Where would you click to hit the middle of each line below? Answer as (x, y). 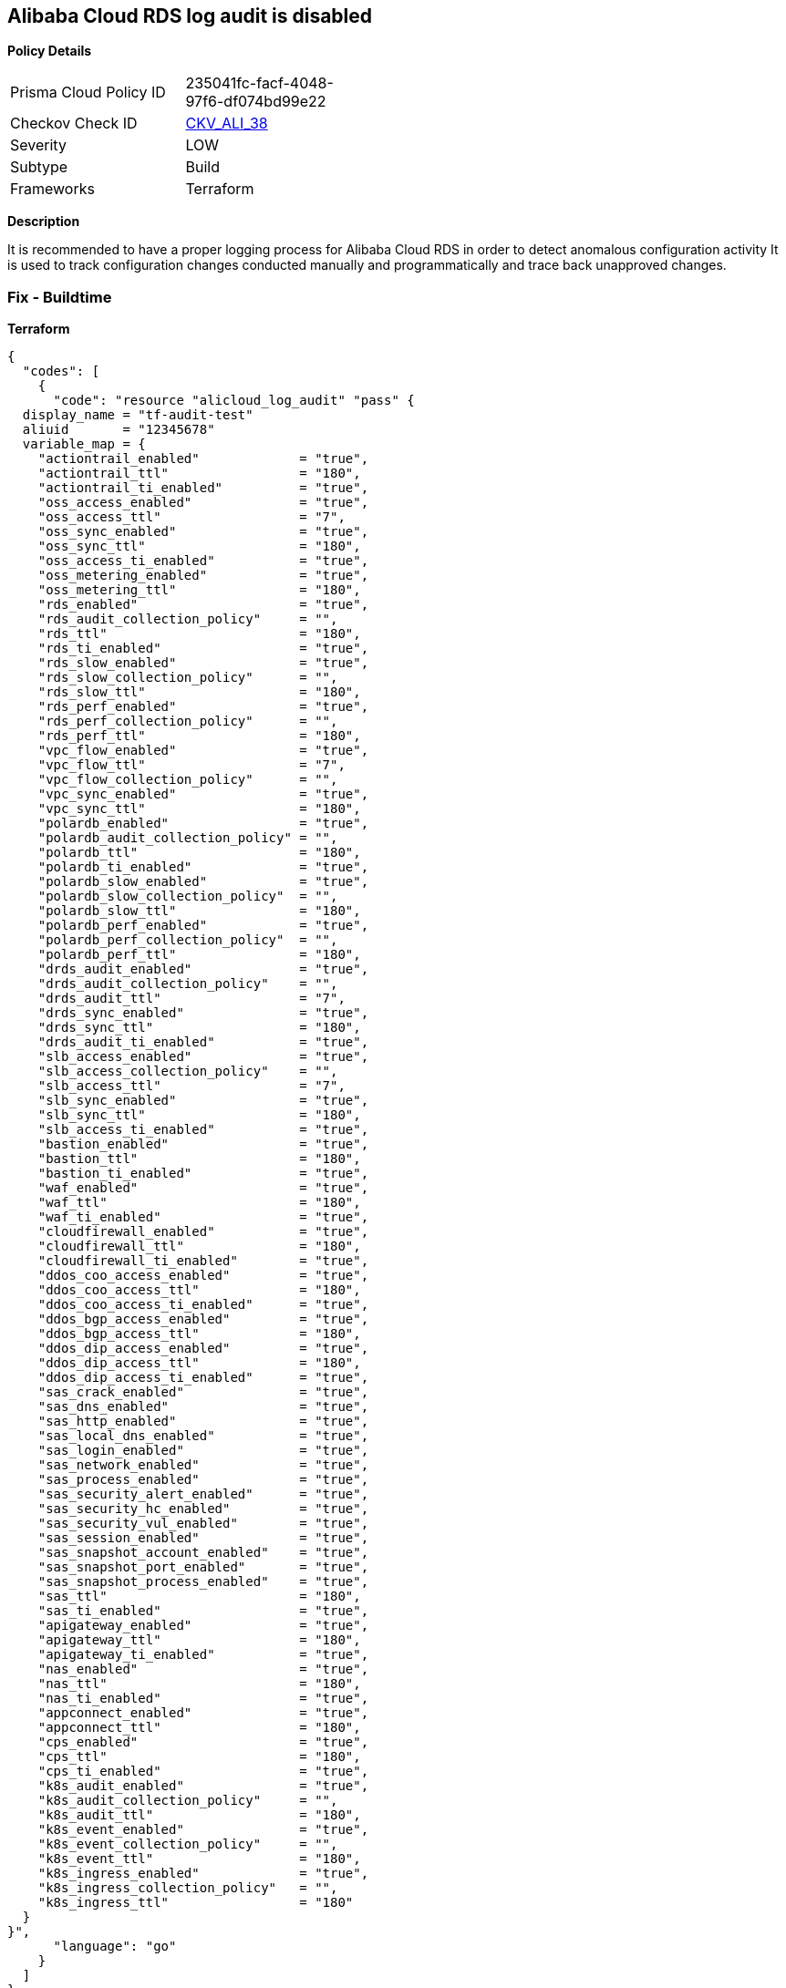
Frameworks (52, 189)
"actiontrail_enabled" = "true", (203, 459)
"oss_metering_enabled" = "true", (203, 576)
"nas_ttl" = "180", (199, 1684)
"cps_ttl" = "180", (199, 1757)
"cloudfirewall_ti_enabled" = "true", (203, 1261)
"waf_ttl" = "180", (199, 1203)
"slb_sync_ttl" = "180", (199, 1115)
